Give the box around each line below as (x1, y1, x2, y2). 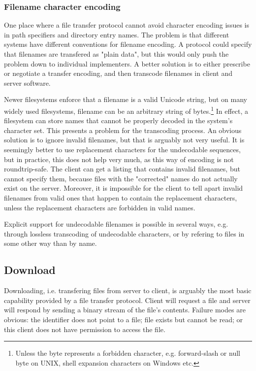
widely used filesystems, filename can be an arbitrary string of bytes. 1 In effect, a (4, 104, 249, 116)
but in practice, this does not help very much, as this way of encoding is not (4, 154, 234, 164)
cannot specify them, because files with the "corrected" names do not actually (4, 173, 238, 183)
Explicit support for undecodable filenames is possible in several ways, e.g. (4, 219, 228, 229)
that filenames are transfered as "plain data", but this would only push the (4, 49, 229, 59)
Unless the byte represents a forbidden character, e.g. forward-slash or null (15, 348, 240, 358)
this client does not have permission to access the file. (4, 324, 165, 334)
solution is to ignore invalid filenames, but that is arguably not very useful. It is (4, 135, 245, 145)
